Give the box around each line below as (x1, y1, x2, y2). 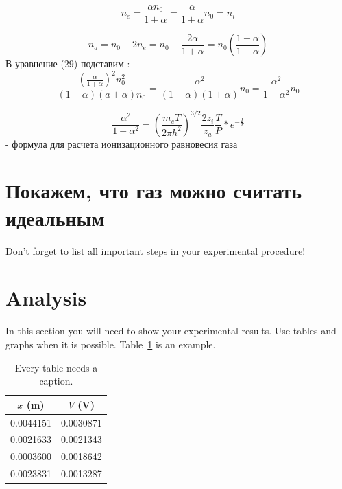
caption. (39, 374, 73, 388)
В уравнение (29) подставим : (5, 56, 130, 71)
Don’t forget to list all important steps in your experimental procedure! (5, 243, 306, 258)
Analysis (5, 284, 87, 312)
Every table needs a (14, 360, 98, 374)
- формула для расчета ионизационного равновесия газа (5, 136, 238, 150)
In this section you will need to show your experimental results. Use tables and (5, 323, 337, 338)
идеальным (5, 203, 105, 231)
